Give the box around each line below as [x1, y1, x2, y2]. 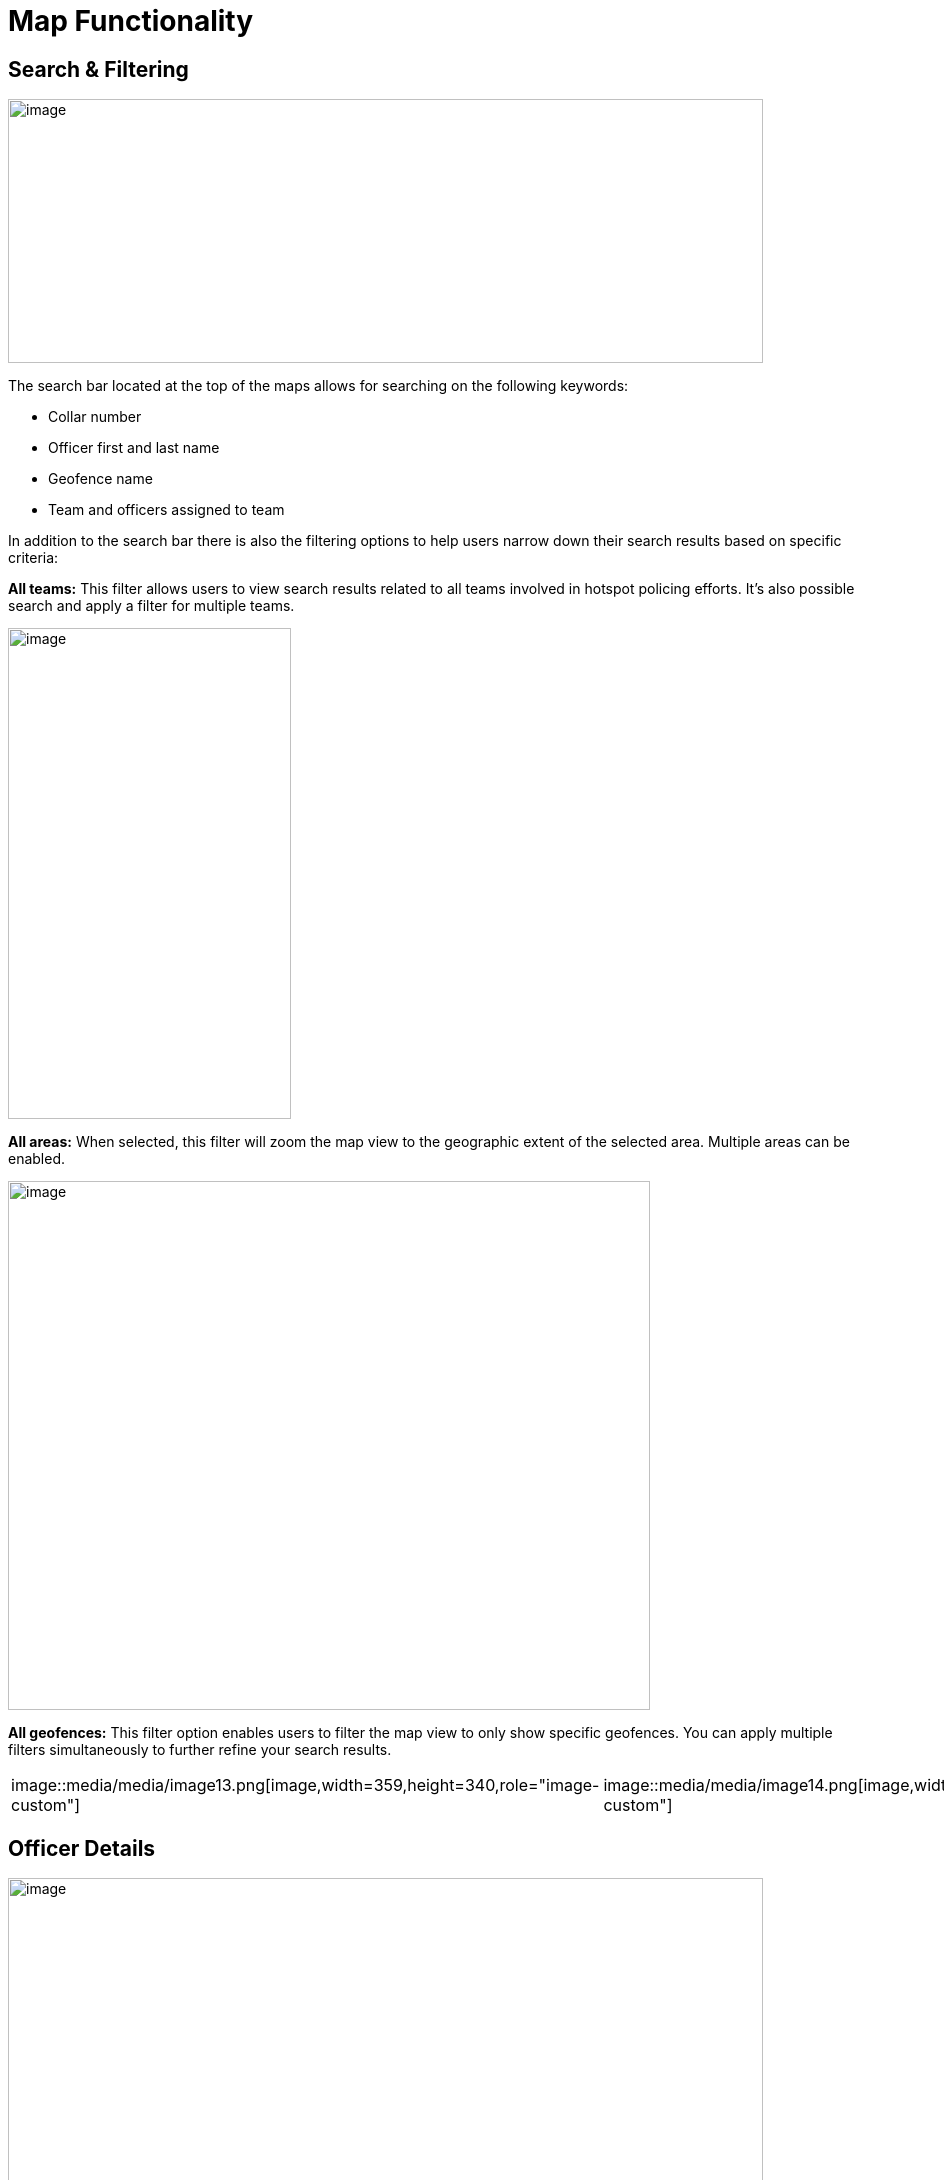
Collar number [48, 408, 142, 426]
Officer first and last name [48, 439, 220, 457]
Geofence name [48, 470, 153, 488]
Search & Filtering [8, 56, 189, 82]
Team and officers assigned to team [48, 501, 285, 519]
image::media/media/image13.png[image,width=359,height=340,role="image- [11, 1775, 600, 1796]
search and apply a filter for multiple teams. [8, 597, 295, 615]
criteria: [8, 549, 59, 567]
